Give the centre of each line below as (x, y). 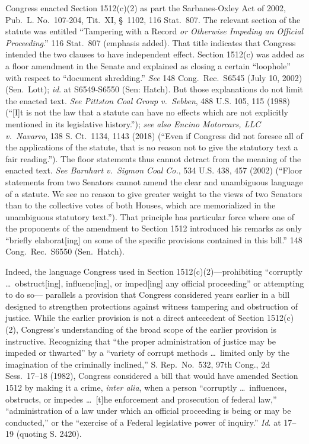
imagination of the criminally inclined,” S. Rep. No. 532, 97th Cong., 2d (138, 364)
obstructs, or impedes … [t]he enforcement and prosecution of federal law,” (141, 399)
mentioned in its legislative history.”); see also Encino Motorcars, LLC (133, 123)
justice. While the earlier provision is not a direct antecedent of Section (135, 318)
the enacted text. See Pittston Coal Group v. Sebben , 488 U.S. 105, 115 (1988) (148, 100)
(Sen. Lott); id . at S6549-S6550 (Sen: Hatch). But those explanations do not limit (154, 89)
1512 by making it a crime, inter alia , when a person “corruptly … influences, (146, 387)
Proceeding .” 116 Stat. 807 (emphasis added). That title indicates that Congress (151, 42)
